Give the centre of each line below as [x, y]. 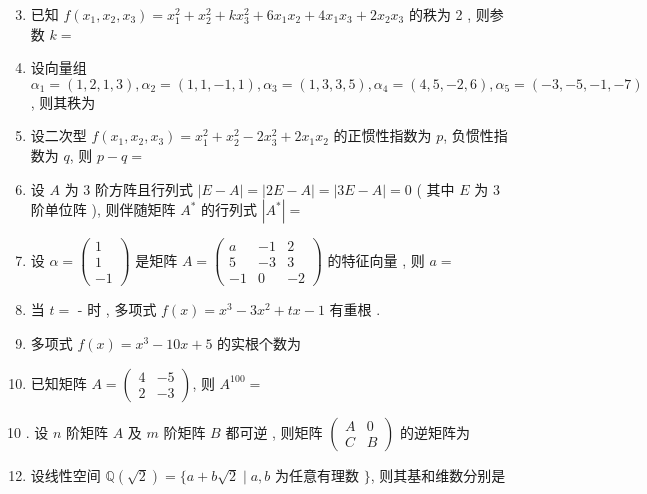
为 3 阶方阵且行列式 [128, 188]
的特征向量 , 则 [376, 259]
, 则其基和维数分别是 [438, 474]
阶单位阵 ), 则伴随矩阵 [103, 209]
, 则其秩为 [63, 101]
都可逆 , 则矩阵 [274, 431]
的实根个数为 [259, 342]
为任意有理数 [317, 474]
